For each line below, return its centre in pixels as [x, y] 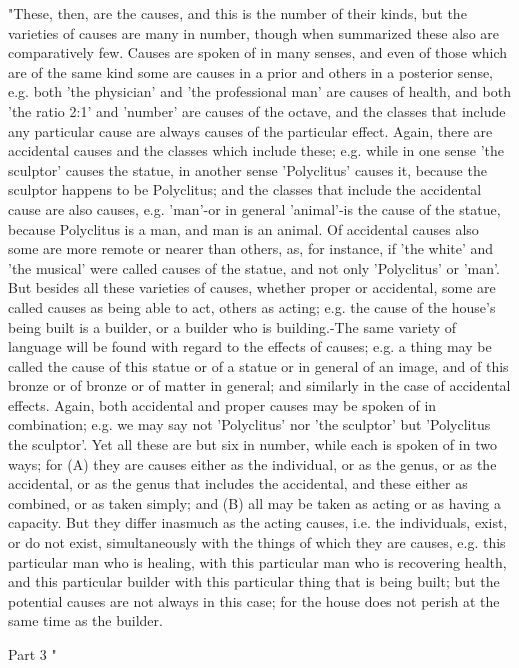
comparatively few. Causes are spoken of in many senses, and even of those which [258, 52]
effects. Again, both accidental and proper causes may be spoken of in [222, 404]
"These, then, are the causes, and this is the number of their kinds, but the [237, 13]
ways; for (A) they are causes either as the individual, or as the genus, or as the [252, 463]
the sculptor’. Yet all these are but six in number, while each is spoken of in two [252, 444]
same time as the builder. [85, 620]
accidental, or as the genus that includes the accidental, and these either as [238, 483]
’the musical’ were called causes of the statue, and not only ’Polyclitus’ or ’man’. [254, 267]
